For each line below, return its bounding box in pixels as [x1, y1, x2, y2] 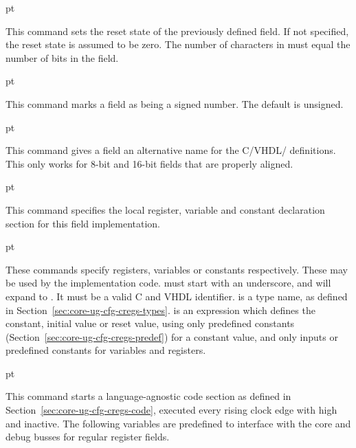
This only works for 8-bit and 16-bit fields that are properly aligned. [5, 156, 293, 170]
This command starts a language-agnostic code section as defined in [5, 389, 291, 403]
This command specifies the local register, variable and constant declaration [5, 202, 325, 216]
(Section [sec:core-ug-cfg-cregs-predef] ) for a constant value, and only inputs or [5, 329, 338, 344]
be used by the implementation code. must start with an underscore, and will [5, 276, 331, 290]
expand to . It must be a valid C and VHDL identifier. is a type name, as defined [5, 289, 348, 303]
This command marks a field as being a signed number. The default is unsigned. [5, 96, 344, 111]
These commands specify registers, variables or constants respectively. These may [5, 262, 348, 276]
